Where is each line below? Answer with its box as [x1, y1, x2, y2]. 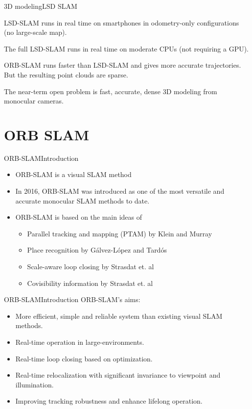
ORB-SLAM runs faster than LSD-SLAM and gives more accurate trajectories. [4, 60, 241, 70]
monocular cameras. [4, 96, 64, 106]
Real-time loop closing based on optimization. [15, 353, 153, 363]
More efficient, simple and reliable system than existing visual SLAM [15, 310, 223, 321]
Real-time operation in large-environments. [15, 337, 144, 347]
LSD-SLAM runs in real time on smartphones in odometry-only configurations [4, 17, 239, 27]
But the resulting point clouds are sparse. [4, 69, 128, 79]
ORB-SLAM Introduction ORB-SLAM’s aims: [4, 294, 140, 305]
